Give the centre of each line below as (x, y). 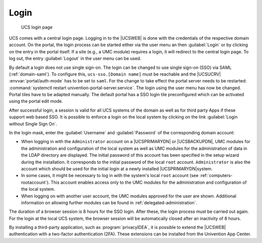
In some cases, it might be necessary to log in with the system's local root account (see (110, 176)
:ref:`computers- (216, 176)
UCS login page (37, 27)
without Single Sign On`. (33, 124)
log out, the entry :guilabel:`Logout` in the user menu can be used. (75, 59)
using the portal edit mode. (36, 101)
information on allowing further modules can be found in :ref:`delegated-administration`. (109, 202)
